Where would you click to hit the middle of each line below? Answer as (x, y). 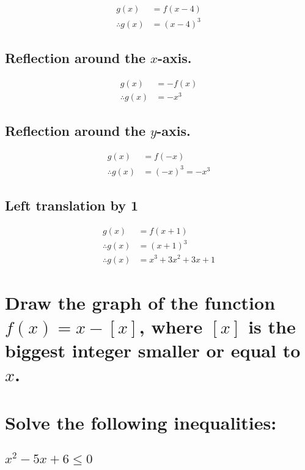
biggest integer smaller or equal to (153, 350)
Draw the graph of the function (140, 302)
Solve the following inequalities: (141, 422)
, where (171, 326)
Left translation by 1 (72, 205)
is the (272, 326)
